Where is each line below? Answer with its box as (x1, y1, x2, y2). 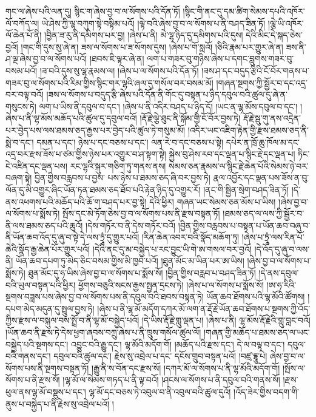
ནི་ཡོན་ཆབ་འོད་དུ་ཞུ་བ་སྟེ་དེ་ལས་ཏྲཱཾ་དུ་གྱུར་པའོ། (5, 231, 140, 243)
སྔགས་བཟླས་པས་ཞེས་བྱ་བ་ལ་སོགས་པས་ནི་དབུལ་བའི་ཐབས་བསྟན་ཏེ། (5, 290, 204, 303)
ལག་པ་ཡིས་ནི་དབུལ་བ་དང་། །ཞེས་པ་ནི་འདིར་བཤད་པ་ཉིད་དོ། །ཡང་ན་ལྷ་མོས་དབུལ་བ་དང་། (39, 100, 298, 112)
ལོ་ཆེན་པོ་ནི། (5, 29, 42, 41)
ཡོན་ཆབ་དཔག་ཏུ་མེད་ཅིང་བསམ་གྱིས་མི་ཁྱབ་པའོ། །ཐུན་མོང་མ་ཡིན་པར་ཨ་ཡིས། (16, 254, 244, 267)
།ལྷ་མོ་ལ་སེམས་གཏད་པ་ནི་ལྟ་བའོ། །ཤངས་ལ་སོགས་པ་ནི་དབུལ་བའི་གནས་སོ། (62, 373, 280, 386)
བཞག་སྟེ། (5, 171, 32, 184)
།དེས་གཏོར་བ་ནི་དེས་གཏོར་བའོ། (86, 219, 176, 231)
